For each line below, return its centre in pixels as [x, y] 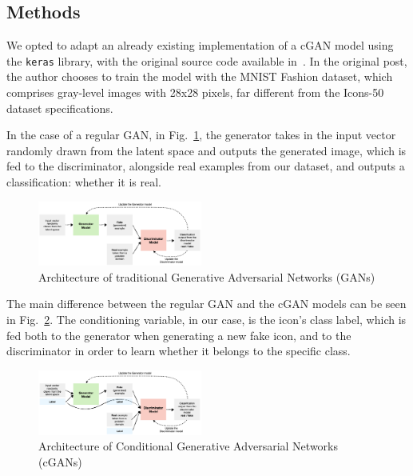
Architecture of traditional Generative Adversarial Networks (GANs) [207, 276]
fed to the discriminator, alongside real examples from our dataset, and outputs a [206, 166]
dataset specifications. [60, 108]
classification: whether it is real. [84, 182]
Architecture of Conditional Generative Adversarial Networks [188, 446]
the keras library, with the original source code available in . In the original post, [207, 60]
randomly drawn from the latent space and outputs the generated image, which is [206, 150]
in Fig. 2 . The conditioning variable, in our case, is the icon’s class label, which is [206, 320]
